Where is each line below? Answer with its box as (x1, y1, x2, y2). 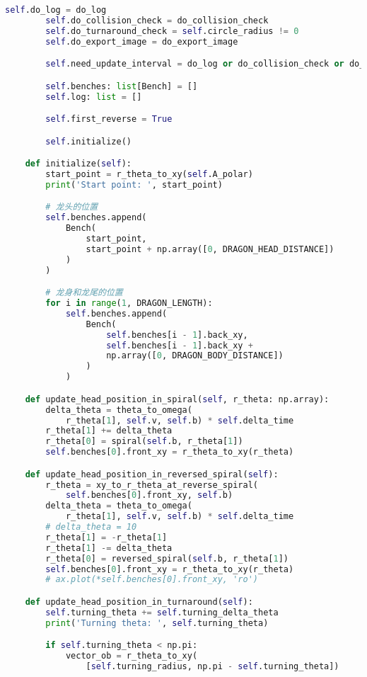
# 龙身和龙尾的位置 (45, 288, 123, 298)
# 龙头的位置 (45, 202, 98, 212)
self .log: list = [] (45, 91, 142, 102)
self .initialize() (45, 136, 132, 147)
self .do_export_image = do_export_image (45, 36, 238, 47)
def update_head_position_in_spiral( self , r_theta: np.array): (25, 394, 330, 404)
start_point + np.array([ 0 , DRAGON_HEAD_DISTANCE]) (86, 244, 334, 254)
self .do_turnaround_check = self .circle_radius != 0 (45, 25, 299, 36)
